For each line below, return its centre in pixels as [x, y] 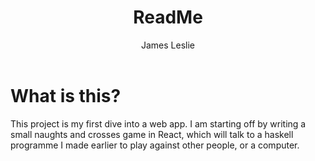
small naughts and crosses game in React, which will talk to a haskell [152, 134]
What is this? [66, 95]
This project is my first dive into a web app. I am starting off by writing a [158, 123]
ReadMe [168, 17]
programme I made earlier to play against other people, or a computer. [155, 145]
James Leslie [168, 45]
